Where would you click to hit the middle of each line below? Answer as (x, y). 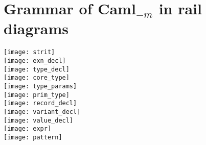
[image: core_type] (37, 78)
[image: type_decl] (37, 69)
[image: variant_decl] (42, 112)
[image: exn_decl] (35, 61)
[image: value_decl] (39, 120)
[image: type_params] (40, 86)
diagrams (36, 28)
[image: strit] (29, 52)
